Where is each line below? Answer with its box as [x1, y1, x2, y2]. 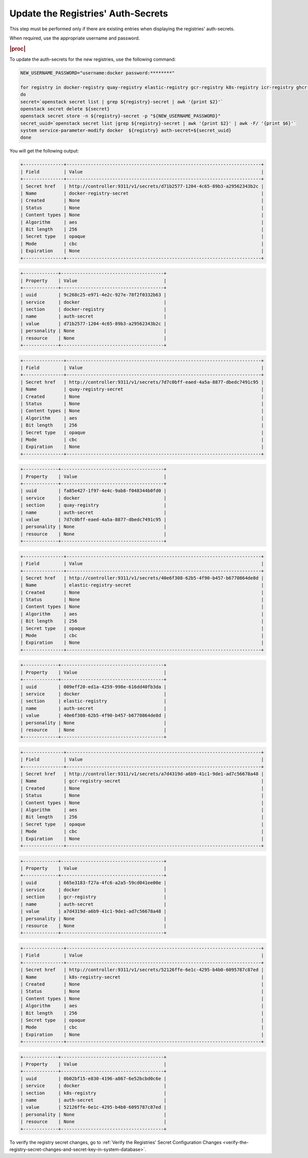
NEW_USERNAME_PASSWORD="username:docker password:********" [20, 70, 175, 76]
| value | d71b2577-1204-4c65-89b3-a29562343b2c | [20, 321, 167, 326]
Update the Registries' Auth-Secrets [9, 8, 168, 19]
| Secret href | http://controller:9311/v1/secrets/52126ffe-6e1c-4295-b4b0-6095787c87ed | [20, 967, 264, 973]
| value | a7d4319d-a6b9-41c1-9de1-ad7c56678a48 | [20, 908, 167, 914]
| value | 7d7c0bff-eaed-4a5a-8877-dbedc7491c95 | [20, 516, 167, 522]
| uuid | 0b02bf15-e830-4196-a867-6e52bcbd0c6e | [20, 1075, 167, 1081]
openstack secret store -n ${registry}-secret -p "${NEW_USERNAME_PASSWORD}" [20, 113, 221, 119]
